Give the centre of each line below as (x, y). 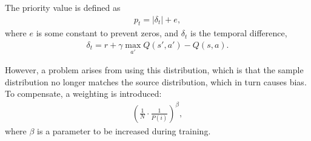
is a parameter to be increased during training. (124, 130)
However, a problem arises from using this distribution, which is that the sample (154, 70)
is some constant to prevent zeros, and (107, 33)
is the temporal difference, (239, 33)
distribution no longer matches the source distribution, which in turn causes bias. (156, 81)
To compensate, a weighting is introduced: (83, 93)
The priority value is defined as (63, 7)
